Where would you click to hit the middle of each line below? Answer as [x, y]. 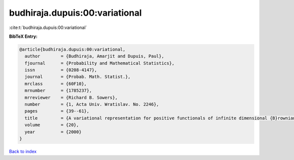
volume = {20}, [52, 125]
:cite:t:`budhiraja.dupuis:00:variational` [48, 27]
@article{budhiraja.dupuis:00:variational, [73, 49]
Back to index [23, 151]
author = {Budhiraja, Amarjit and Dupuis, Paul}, [94, 56]
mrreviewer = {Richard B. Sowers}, [71, 97]
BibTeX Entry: [23, 36]
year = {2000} [53, 132]
